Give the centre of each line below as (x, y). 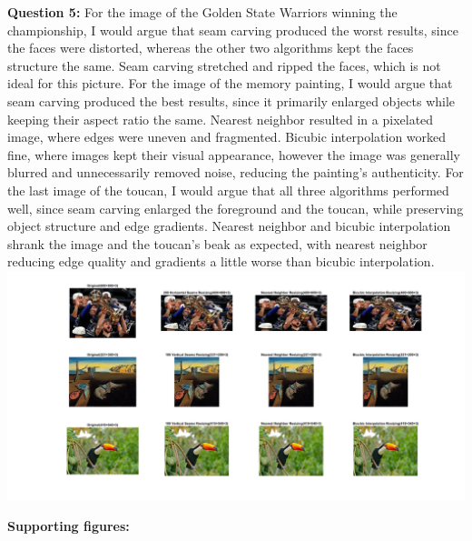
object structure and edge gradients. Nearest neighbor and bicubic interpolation (229, 226)
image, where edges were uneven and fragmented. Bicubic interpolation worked (227, 137)
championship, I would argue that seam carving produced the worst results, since (233, 30)
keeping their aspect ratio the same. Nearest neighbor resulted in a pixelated (221, 119)
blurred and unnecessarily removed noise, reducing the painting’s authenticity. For (236, 172)
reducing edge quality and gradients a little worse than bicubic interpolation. (221, 261)
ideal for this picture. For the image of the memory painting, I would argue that (230, 83)
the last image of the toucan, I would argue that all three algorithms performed (228, 190)
